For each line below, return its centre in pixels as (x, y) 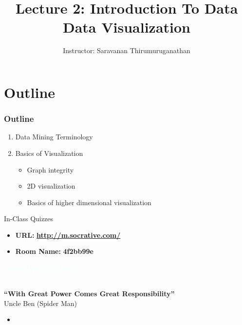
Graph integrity (50, 169)
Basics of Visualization (49, 153)
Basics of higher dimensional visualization (89, 202)
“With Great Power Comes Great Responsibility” (89, 294)
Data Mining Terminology (54, 137)
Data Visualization (127, 27)
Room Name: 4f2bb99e (54, 251)
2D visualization (51, 186)
